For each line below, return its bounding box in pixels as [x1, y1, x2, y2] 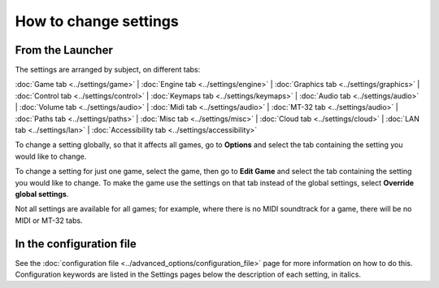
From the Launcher [15, 43, 113, 57]
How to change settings [15, 12, 179, 30]
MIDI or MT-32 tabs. [15, 216, 83, 225]
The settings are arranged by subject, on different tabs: [15, 65, 201, 75]
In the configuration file [15, 237, 137, 251]
